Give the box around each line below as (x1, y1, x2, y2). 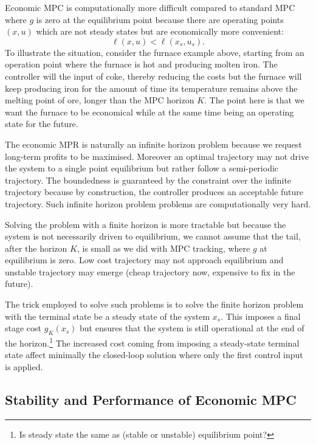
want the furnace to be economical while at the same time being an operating (5, 105, 294, 118)
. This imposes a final (221, 309, 301, 322)
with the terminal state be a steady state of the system (5, 309, 210, 322)
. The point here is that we (204, 94, 304, 106)
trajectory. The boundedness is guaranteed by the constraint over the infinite (5, 173, 292, 186)
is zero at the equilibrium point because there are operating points (36, 13, 284, 26)
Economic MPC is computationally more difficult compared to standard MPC (5, 1, 295, 13)
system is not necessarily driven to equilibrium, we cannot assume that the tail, (5, 230, 301, 243)
